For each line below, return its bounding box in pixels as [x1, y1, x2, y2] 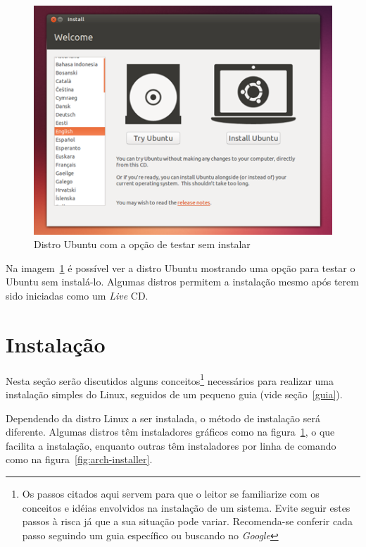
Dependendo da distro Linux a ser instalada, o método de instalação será [6, 410, 320, 425]
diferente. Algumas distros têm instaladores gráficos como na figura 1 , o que [6, 424, 335, 439]
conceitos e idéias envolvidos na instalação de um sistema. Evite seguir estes [22, 500, 351, 515]
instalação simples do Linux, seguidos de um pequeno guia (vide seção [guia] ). [6, 387, 343, 402]
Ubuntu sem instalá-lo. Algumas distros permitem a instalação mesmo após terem [6, 274, 359, 289]
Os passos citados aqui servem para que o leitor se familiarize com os [22, 486, 320, 500]
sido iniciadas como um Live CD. [6, 288, 149, 303]
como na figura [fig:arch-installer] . [6, 452, 153, 467]
